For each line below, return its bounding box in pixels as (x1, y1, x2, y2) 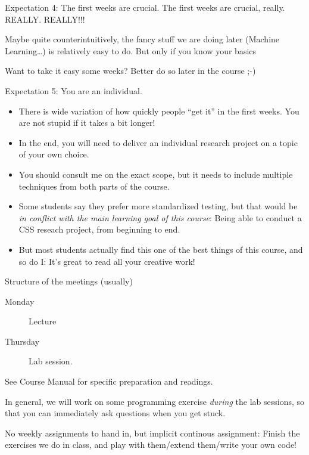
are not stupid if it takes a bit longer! (18, 116, 155, 129)
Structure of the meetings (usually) (5, 275, 133, 287)
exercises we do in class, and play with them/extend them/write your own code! (5, 438, 296, 451)
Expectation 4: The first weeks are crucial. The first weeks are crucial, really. (5, 1, 285, 13)
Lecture (29, 315, 57, 327)
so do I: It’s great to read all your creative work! (18, 255, 195, 267)
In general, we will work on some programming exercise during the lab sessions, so (5, 395, 305, 407)
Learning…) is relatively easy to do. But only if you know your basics (5, 44, 257, 57)
